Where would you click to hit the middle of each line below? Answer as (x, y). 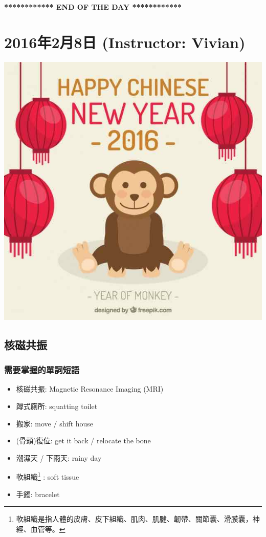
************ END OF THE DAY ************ (93, 7)
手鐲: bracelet (38, 494)
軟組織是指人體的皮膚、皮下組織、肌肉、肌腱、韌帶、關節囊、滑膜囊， (134, 519)
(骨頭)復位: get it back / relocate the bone (83, 441)
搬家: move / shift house (55, 423)
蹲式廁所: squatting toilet (57, 406)
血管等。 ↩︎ (48, 529)
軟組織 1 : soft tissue (48, 476)
